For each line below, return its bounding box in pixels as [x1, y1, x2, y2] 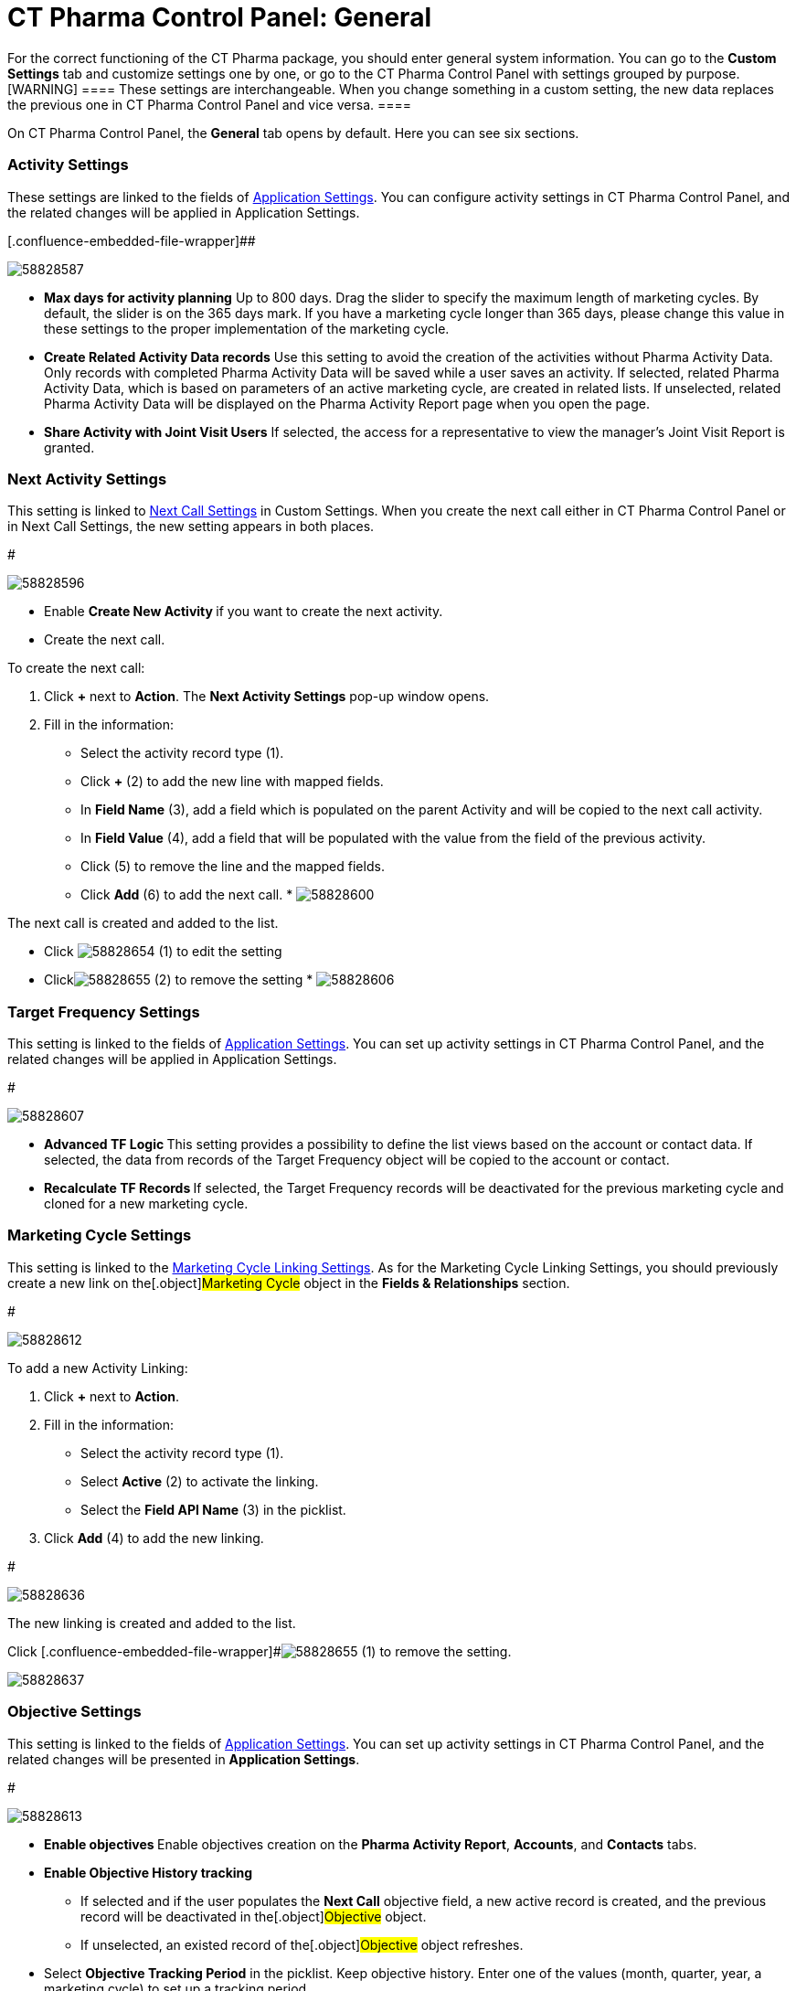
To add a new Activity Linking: [7, 1359, 188, 1376]
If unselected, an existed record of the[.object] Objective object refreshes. [80, 1936, 524, 1953]
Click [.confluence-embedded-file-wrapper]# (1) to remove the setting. [7, 1643, 512, 1659]
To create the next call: [7, 660, 145, 676]
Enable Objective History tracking [44, 1864, 253, 1880]
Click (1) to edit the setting [44, 943, 282, 960]
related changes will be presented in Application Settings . [7, 1751, 360, 1767]
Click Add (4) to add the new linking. [44, 1529, 264, 1546]
